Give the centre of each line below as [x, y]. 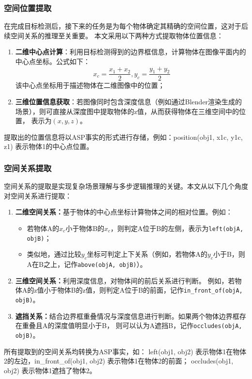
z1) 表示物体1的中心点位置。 [49, 146]
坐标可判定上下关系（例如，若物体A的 [147, 254]
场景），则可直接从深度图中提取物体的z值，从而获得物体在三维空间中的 [127, 111]
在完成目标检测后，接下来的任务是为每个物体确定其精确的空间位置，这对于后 [126, 26]
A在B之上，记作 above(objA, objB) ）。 [87, 264]
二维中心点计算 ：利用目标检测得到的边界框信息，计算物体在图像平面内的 [131, 52]
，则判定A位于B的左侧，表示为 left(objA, [177, 228]
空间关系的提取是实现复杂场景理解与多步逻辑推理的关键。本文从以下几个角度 [126, 186]
